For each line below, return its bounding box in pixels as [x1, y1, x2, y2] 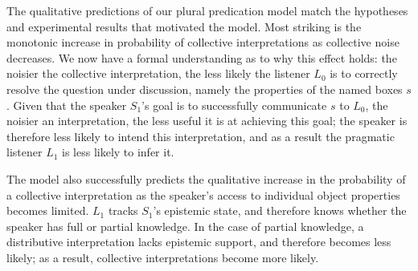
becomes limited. [6, 202, 89, 219]
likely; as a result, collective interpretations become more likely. [6, 249, 319, 265]
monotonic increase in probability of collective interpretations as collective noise [6, 34, 400, 51]
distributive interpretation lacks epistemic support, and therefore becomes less [6, 233, 391, 250]
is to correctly [330, 65, 398, 82]
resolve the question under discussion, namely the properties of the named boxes [6, 80, 403, 97]
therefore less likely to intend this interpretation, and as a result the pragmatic [6, 127, 395, 144]
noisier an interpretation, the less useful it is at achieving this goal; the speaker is [6, 112, 408, 129]
